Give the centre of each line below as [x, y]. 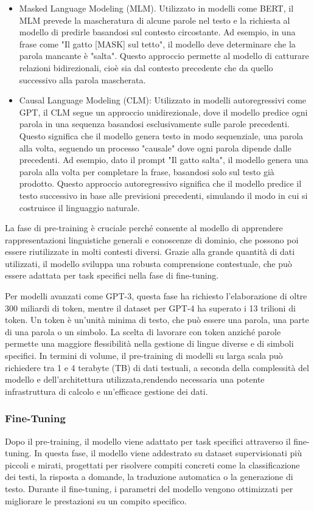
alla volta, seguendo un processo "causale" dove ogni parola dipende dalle [155, 148]
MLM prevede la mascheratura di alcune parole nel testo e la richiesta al [155, 20]
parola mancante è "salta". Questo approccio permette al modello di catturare [164, 56]
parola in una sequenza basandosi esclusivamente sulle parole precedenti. [154, 124]
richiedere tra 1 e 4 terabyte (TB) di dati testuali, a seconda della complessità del [157, 367]
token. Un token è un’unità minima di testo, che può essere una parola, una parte [157, 320]
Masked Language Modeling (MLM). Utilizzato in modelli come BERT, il [156, 8]
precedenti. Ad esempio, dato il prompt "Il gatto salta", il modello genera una [164, 160]
